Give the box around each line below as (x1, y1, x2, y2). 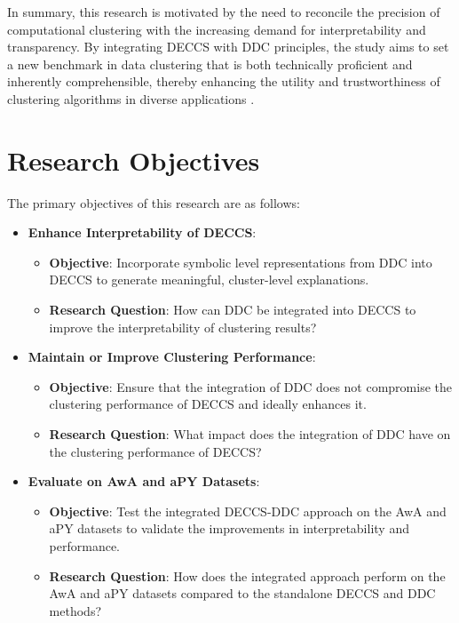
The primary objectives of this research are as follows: (7, 193, 300, 212)
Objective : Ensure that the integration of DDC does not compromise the (49, 377, 453, 395)
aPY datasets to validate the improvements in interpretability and (49, 519, 409, 538)
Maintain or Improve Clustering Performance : (28, 347, 316, 366)
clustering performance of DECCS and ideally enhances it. (49, 395, 367, 413)
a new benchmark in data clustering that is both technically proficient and (7, 54, 413, 73)
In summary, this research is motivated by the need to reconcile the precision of (7, 3, 440, 20)
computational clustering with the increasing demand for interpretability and (7, 20, 426, 38)
